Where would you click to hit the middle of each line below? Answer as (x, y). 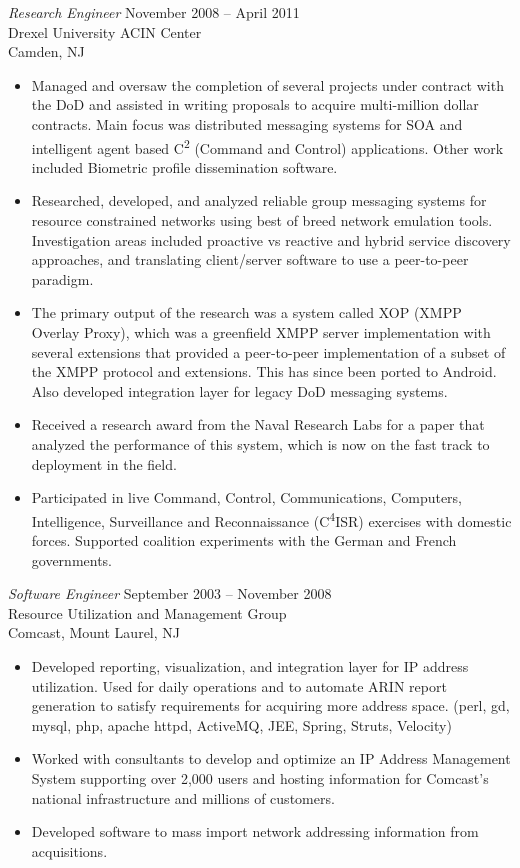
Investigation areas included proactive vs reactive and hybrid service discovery (271, 239)
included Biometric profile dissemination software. (184, 166)
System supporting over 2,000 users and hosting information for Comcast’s (260, 777)
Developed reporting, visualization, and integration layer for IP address (250, 665)
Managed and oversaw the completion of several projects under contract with (267, 84)
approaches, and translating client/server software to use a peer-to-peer (250, 259)
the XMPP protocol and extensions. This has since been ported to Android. (264, 371)
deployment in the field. (104, 463)
